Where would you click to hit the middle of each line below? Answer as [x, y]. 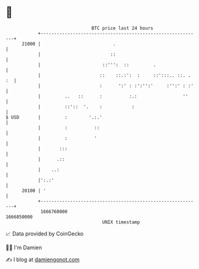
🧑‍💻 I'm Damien [24, 247]
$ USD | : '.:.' [54, 117]
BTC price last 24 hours [122, 28]
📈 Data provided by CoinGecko [45, 234]
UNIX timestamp [121, 222]
